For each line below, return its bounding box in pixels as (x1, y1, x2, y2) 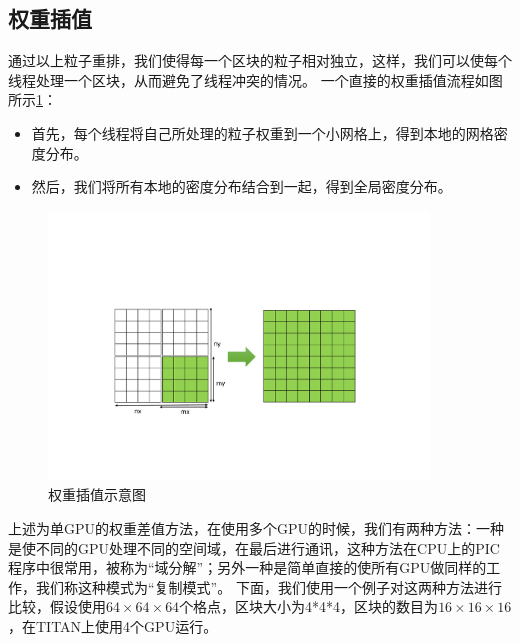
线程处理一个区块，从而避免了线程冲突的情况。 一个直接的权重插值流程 (8, 69, 475, 90)
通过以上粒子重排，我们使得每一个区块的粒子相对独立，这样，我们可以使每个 (8, 50, 512, 71)
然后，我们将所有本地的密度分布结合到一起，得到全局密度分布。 (31, 176, 452, 197)
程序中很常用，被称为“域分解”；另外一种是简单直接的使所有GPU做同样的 (8, 557, 487, 578)
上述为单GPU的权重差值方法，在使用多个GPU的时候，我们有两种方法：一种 (8, 518, 505, 538)
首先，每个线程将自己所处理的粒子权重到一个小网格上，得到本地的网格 (31, 122, 494, 143)
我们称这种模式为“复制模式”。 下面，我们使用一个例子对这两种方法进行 (35, 576, 502, 597)
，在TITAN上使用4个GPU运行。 (8, 615, 218, 636)
